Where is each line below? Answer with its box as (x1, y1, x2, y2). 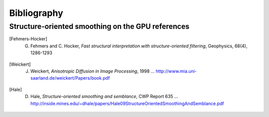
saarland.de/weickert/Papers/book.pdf (30, 75, 110, 81)
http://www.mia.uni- (155, 68, 197, 74)
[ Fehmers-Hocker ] (9, 36, 47, 42)
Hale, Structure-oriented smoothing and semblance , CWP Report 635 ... (30, 94, 178, 100)
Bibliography (9, 7, 63, 18)
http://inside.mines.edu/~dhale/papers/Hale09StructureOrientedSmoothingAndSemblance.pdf (30, 100, 224, 107)
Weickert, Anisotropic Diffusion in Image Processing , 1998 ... (30, 68, 155, 74)
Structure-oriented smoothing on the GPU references (9, 22, 190, 31)
